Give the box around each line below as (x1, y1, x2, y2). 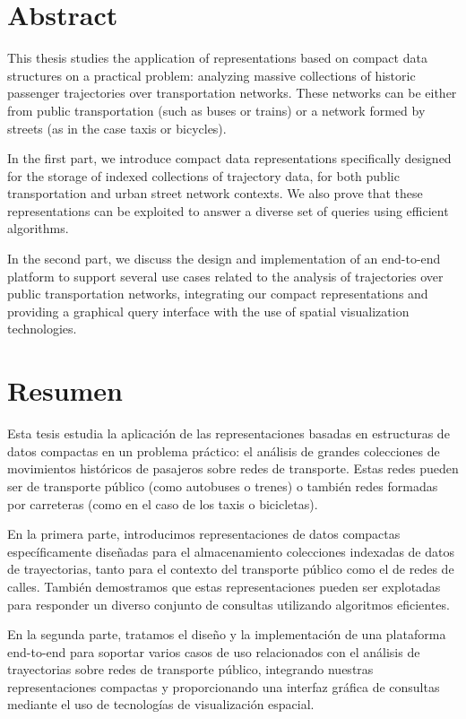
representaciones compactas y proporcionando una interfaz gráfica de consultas (7, 677, 440, 696)
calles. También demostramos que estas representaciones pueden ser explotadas (7, 576, 441, 595)
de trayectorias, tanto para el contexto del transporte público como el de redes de (7, 559, 454, 578)
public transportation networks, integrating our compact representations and (7, 284, 428, 303)
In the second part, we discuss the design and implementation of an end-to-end (7, 249, 441, 268)
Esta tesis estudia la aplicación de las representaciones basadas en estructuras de (7, 424, 450, 443)
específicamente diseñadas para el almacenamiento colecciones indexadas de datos (7, 541, 454, 560)
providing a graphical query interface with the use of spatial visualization (7, 301, 410, 320)
